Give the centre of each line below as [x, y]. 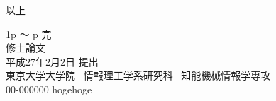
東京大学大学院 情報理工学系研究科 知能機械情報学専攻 [138, 75]
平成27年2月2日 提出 [52, 61]
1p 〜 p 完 [29, 34]
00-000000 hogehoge [49, 89]
